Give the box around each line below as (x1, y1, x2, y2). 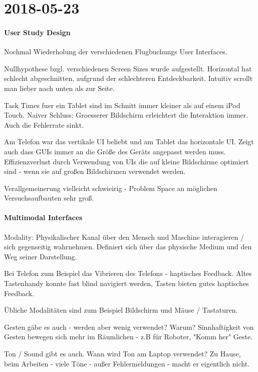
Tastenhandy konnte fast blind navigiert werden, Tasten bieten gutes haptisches (4, 278, 249, 289)
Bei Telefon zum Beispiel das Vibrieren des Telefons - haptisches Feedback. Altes (4, 268, 252, 278)
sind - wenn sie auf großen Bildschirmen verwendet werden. (4, 166, 186, 176)
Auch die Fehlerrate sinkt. (4, 119, 84, 130)
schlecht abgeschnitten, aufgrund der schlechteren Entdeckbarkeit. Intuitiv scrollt (4, 73, 253, 83)
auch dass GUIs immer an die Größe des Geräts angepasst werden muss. (4, 146, 226, 156)
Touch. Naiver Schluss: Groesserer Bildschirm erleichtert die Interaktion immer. (4, 110, 248, 120)
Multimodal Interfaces (4, 212, 83, 223)
